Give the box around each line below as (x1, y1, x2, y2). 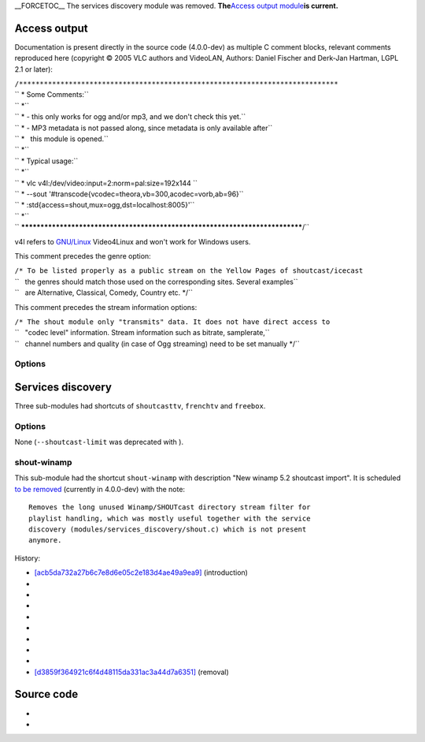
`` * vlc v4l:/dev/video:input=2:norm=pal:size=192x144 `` (14, 178, 198, 188)
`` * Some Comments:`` (14, 90, 90, 99)
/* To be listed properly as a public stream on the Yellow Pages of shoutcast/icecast (14, 267, 364, 275)
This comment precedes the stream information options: (14, 302, 198, 311)
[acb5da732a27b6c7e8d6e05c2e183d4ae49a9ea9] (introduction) (34, 568, 248, 577)
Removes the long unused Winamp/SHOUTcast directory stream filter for (28, 503, 311, 512)
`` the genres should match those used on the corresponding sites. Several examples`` (14, 277, 298, 286)
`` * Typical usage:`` (14, 156, 79, 166)
